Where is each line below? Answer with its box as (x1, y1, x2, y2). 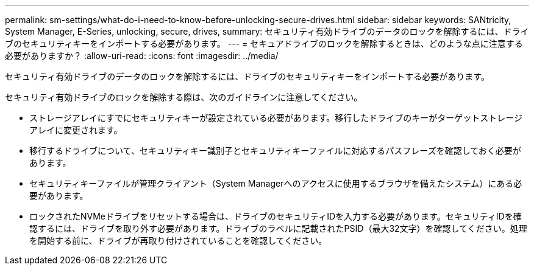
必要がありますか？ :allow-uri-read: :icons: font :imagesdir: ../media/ (5, 50, 279, 61)
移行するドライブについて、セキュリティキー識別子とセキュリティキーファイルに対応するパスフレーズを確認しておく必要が (29, 145, 521, 156)
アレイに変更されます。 (29, 125, 123, 135)
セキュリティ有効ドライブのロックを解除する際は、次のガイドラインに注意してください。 (5, 92, 363, 102)
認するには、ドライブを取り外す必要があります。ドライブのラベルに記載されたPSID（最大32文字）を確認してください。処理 (29, 223, 527, 234)
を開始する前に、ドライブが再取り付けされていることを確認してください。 (29, 235, 327, 246)
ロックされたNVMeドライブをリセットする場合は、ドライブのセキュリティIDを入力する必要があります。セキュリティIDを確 (29, 211, 522, 221)
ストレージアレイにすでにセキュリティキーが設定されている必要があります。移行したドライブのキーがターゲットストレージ (29, 112, 523, 123)
